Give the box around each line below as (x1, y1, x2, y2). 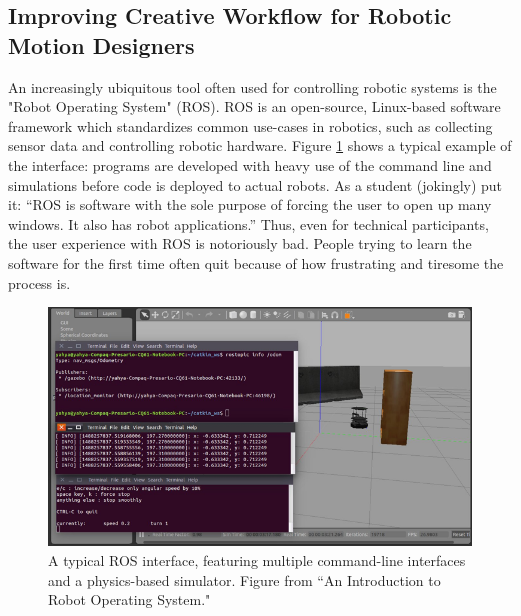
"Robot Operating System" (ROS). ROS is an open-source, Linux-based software (8, 96, 501, 117)
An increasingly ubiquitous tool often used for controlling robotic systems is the (8, 76, 497, 97)
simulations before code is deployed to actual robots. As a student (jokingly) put (8, 174, 503, 195)
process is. (8, 272, 71, 293)
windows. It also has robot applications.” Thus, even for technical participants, (8, 213, 489, 234)
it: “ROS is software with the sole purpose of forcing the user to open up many (8, 194, 492, 215)
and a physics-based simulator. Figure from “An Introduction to (48, 569, 441, 590)
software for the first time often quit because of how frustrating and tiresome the (8, 252, 504, 273)
